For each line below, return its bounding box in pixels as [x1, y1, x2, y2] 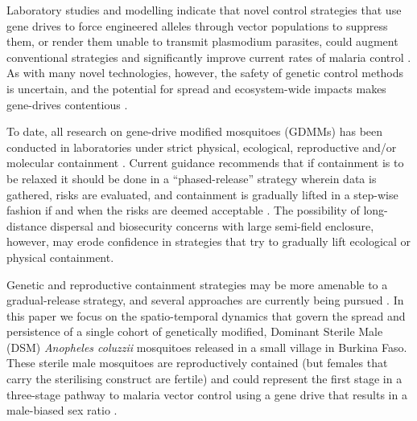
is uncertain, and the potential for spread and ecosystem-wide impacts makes [6, 80, 386, 96]
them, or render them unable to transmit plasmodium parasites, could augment [6, 33, 398, 50]
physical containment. [6, 248, 114, 265]
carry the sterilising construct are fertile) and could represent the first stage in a [6, 370, 403, 387]
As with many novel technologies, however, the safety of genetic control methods [6, 64, 404, 81]
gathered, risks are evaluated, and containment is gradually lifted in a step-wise [6, 186, 398, 202]
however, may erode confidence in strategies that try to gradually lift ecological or [6, 233, 411, 250]
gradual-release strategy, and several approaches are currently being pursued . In [6, 292, 404, 309]
